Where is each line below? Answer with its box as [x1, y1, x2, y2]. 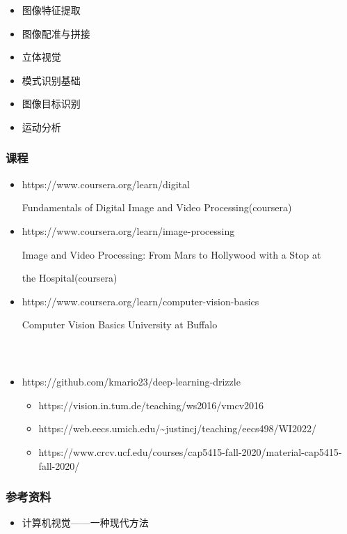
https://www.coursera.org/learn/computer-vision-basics [22, 293, 259, 308]
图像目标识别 [22, 96, 81, 111]
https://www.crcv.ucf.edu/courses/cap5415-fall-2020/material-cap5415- [38, 444, 342, 459]
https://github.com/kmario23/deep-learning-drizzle [22, 374, 241, 389]
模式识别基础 [22, 73, 81, 87]
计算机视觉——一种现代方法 [22, 515, 149, 530]
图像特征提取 [22, 3, 81, 17]
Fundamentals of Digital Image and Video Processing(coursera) [22, 200, 292, 215]
